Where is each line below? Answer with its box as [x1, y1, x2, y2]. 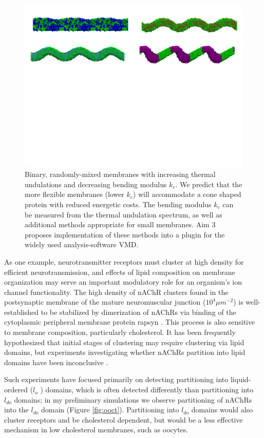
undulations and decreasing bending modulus [25, 178, 167, 189]
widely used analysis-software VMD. [25, 239, 139, 250]
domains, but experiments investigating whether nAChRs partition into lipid [4, 347, 246, 357]
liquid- [230, 374, 251, 385]
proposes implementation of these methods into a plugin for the [25, 229, 225, 240]
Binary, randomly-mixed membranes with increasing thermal [25, 169, 216, 180]
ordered [4, 384, 28, 395]
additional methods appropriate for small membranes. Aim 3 [25, 219, 216, 230]
